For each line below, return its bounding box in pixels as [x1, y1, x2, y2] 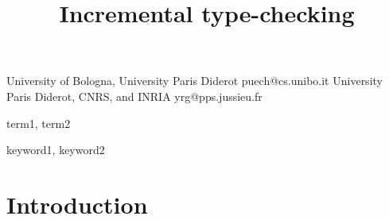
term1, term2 [6, 114, 71, 131]
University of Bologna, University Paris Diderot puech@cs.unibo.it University [6, 72, 383, 89]
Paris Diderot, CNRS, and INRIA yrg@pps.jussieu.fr [6, 87, 263, 104]
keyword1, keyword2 [6, 141, 105, 158]
